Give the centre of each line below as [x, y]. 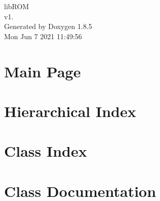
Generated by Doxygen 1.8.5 [48, 26]
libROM [17, 6]
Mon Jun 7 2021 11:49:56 [43, 36]
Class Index [46, 151]
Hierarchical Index [70, 111]
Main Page [43, 71]
